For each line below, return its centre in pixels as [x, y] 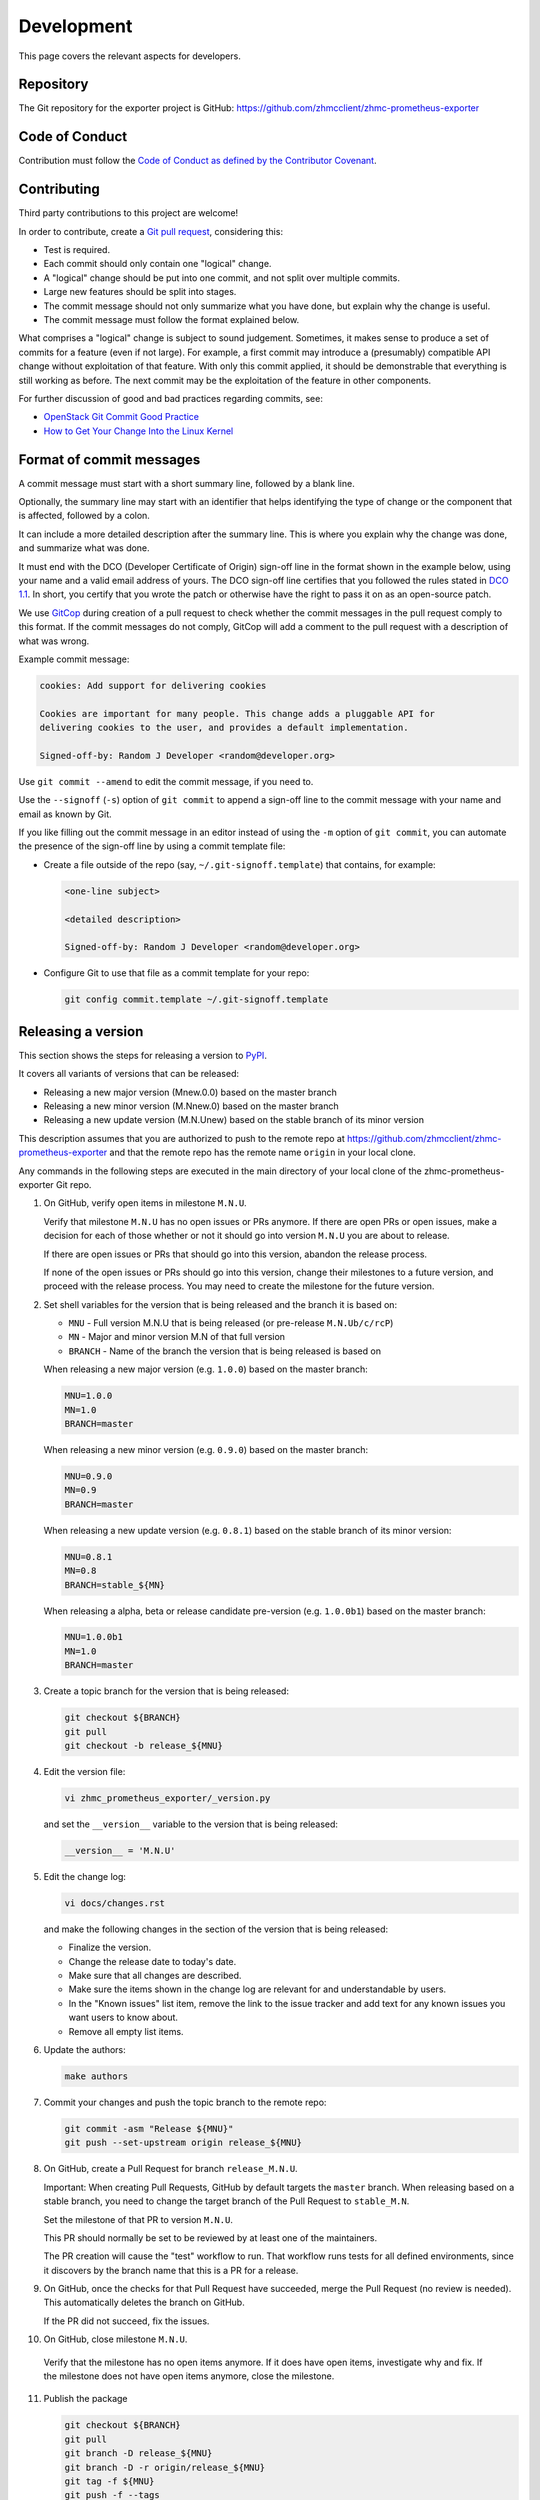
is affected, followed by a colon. [84, 516]
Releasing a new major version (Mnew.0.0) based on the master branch [190, 1092]
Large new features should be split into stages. [140, 292]
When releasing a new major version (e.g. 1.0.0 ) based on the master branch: [206, 1369]
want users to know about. [123, 2017]
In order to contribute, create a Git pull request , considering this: [151, 231]
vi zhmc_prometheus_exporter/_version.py [167, 1798]
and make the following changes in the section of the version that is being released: [216, 1929]
